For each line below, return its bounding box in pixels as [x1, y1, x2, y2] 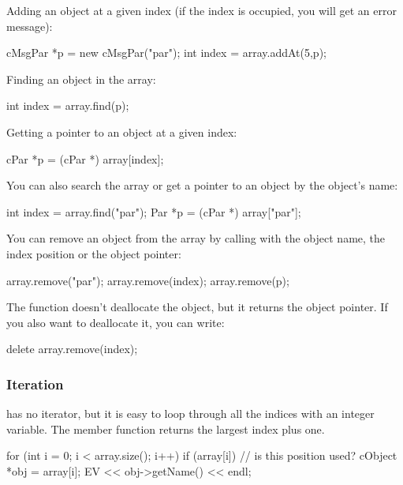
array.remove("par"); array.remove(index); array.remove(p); [6, 272, 289, 288]
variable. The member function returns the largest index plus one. [6, 420, 325, 437]
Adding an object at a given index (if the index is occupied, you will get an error [6, 2, 397, 18]
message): [6, 17, 53, 34]
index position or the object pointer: [6, 245, 181, 261]
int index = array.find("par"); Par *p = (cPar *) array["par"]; [6, 203, 301, 220]
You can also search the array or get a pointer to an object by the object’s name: [6, 177, 398, 194]
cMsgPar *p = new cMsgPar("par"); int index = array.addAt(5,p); [6, 44, 327, 61]
